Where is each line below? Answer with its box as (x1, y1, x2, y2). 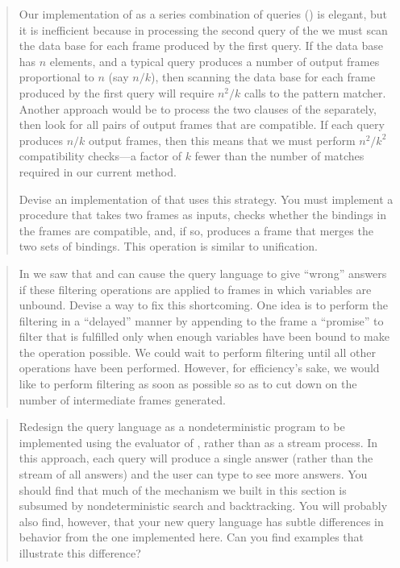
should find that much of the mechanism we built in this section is (19, 481, 347, 498)
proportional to (19, 68, 94, 85)
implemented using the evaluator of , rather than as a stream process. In (19, 433, 378, 450)
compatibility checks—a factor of (19, 147, 181, 164)
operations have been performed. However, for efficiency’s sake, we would (19, 359, 380, 376)
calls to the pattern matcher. (244, 84, 386, 101)
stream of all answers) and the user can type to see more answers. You (19, 466, 368, 483)
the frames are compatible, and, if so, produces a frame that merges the (19, 222, 373, 238)
